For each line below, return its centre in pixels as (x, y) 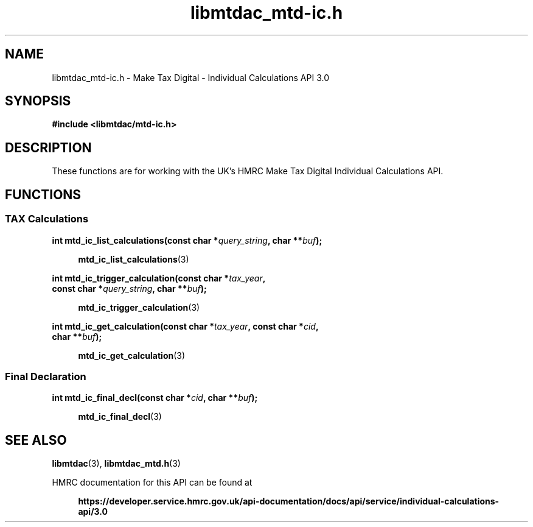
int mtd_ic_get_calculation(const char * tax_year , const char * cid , (185, 326)
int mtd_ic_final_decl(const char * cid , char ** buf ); (155, 398)
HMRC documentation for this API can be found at (152, 483)
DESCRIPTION (48, 147)
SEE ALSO (36, 440)
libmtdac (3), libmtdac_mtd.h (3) (116, 464)
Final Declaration (46, 376)
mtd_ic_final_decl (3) (120, 417)
